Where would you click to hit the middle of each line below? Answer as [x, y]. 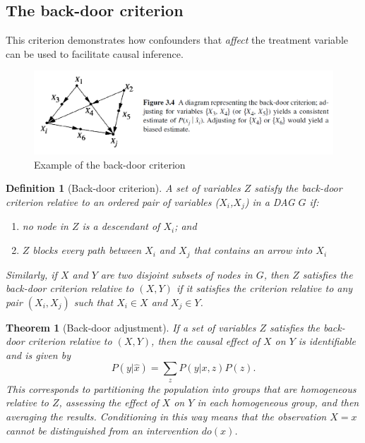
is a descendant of [121, 226]
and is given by [38, 354]
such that [94, 302]
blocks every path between [87, 250]
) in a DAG [270, 202]
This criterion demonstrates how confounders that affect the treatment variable [177, 40]
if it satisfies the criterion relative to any [264, 288]
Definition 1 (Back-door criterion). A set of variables [123, 188]
